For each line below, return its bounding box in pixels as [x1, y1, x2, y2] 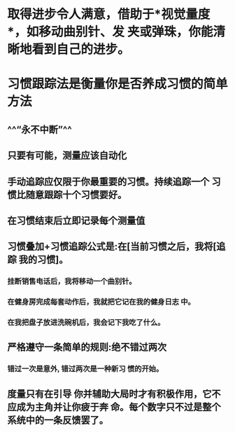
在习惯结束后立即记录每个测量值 [7, 214, 145, 226]
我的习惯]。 [18, 253, 69, 266]
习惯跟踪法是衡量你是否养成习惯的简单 [7, 76, 229, 92]
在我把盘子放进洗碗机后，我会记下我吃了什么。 [7, 318, 165, 328]
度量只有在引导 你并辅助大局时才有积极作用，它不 [7, 388, 221, 400]
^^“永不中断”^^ [7, 123, 72, 135]
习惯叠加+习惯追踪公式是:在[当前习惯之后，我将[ [7, 241, 217, 253]
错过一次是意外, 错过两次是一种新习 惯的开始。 [7, 364, 164, 374]
